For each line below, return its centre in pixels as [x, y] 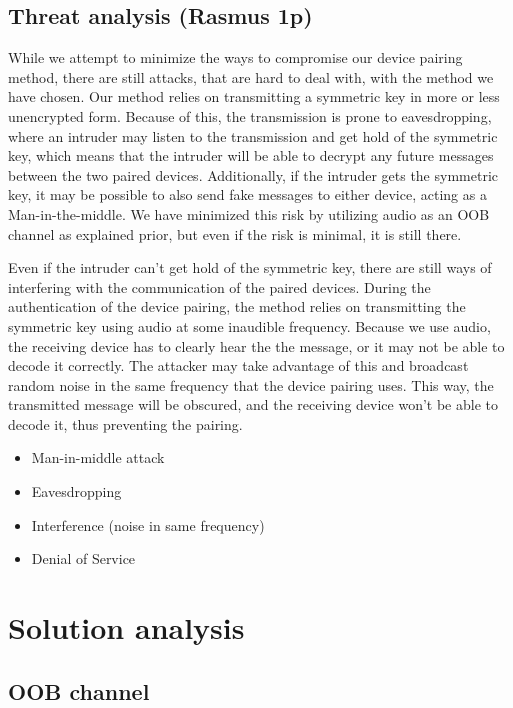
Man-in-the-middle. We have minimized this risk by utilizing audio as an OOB [249, 213]
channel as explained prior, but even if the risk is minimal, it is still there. [235, 233]
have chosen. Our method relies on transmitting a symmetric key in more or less [254, 96]
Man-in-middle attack [98, 457]
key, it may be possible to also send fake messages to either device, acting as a [247, 194]
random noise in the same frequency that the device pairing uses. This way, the [251, 384]
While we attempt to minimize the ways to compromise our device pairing [235, 57]
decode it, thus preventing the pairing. [125, 423]
